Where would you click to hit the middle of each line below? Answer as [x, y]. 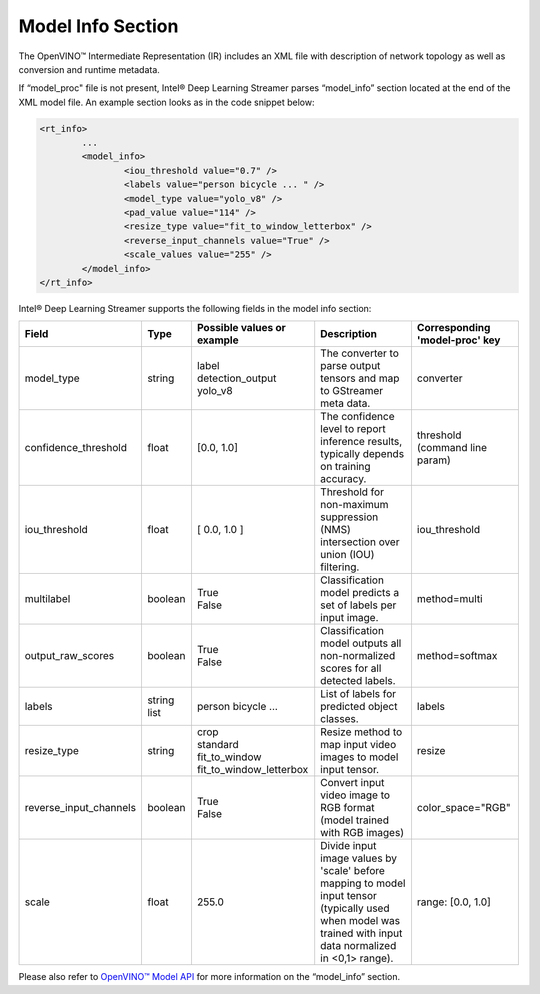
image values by [359, 858]
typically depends [362, 454]
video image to [355, 795]
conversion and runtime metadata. [89, 69]
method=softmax [457, 656]
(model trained [355, 820]
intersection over [360, 542]
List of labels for [358, 694]
